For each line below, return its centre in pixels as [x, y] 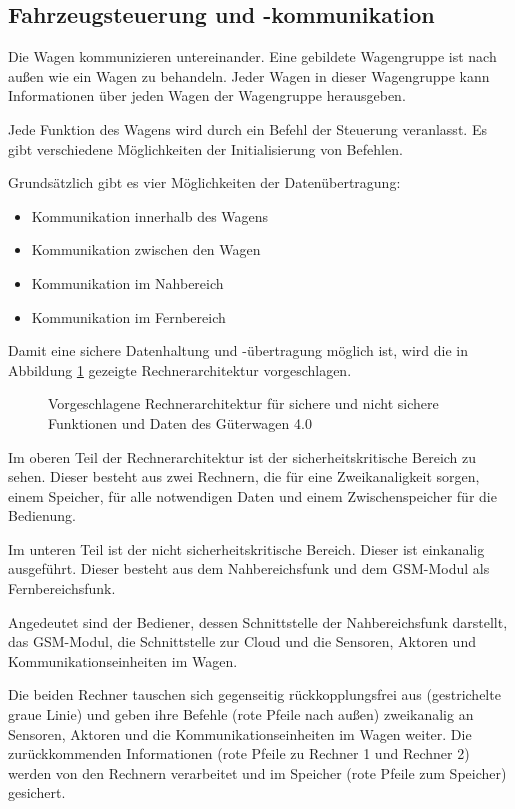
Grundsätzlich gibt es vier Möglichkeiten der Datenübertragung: [204, 182]
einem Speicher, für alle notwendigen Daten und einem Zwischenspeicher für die [252, 495]
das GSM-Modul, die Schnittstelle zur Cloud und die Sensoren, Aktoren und [242, 641]
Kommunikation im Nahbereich [127, 282]
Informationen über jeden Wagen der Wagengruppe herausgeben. [207, 95]
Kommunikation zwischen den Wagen [146, 249]
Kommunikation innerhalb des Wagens [150, 215]
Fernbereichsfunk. [62, 588]
